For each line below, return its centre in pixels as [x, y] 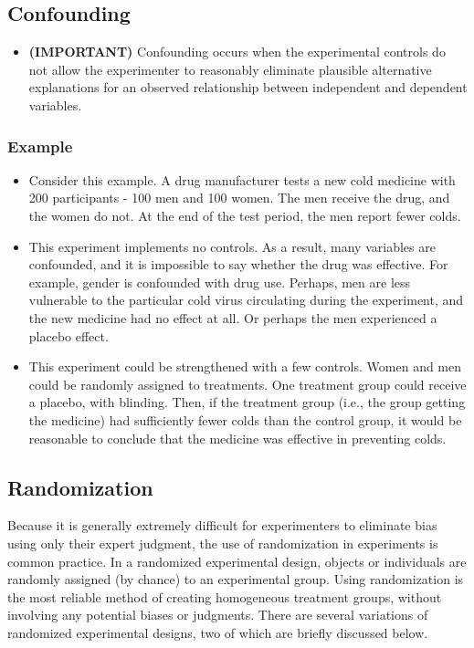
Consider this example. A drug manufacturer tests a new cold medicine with [242, 179]
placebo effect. [68, 335]
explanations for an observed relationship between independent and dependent [248, 87]
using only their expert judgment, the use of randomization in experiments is [223, 543]
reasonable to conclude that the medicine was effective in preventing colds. [237, 438]
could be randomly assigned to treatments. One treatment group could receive [248, 384]
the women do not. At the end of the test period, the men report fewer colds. [245, 215]
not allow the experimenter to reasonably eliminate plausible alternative [230, 69]
